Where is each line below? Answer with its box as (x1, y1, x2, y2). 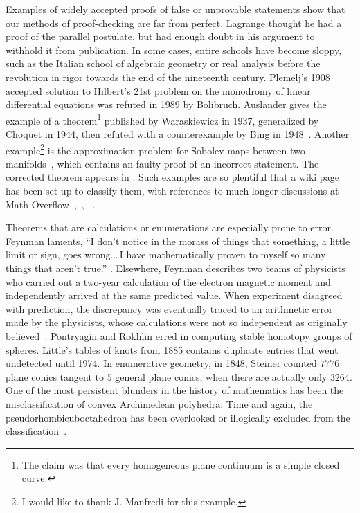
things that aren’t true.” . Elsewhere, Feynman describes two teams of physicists (6, 261, 345, 275)
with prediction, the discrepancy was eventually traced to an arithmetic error (6, 301, 333, 316)
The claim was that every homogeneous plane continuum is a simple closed (21, 457, 340, 471)
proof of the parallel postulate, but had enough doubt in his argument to (6, 29, 315, 44)
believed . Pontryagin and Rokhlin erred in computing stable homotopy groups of (6, 328, 352, 343)
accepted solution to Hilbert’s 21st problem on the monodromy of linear (6, 83, 311, 98)
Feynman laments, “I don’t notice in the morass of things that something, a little (6, 233, 350, 248)
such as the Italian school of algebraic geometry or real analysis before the (6, 56, 321, 71)
